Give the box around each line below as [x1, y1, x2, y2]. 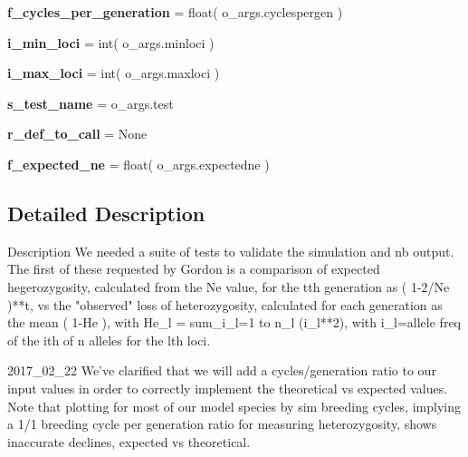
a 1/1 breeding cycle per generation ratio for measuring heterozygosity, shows [7, 414, 437, 433]
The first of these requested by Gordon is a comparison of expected [7, 259, 380, 278]
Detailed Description [7, 199, 205, 227]
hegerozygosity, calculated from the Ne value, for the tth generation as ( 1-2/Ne [7, 277, 450, 296]
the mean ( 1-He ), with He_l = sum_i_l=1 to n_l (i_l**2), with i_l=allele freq [7, 313, 461, 332]
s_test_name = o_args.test [7, 93, 174, 112]
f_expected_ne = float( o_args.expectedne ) [7, 154, 270, 173]
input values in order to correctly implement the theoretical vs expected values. [7, 378, 448, 397]
